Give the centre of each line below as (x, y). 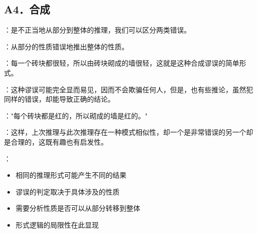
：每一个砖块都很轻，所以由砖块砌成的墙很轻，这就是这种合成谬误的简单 (122, 63)
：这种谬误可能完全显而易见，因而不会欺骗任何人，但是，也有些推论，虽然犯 (128, 89)
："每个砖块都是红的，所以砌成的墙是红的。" (76, 115)
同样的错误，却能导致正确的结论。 (59, 99)
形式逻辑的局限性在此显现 (57, 224)
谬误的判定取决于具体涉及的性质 (67, 191)
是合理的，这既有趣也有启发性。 (56, 141)
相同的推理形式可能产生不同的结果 (71, 175)
